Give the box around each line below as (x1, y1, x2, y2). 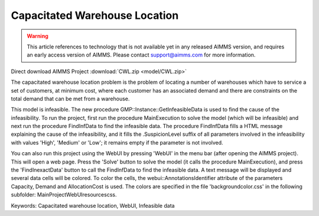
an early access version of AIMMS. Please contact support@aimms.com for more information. (27, 51, 256, 58)
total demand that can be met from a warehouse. (11, 95, 130, 102)
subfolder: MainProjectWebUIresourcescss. (11, 191, 117, 198)
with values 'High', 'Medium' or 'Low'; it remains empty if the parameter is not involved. (11, 139, 224, 146)
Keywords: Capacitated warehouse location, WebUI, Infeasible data (11, 202, 175, 209)
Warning (27, 32, 48, 40)
